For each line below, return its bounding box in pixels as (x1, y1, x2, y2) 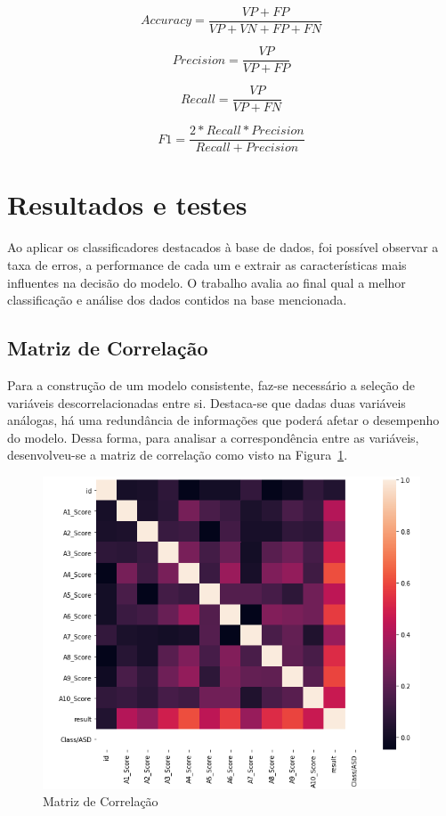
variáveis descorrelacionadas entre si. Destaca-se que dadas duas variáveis (7, 393, 406, 412)
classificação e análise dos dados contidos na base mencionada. (7, 290, 347, 309)
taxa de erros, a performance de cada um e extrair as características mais (7, 255, 407, 273)
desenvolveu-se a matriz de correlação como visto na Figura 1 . (7, 445, 348, 464)
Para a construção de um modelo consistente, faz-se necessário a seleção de (7, 375, 416, 394)
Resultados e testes (7, 186, 247, 223)
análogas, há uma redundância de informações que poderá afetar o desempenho (7, 411, 440, 429)
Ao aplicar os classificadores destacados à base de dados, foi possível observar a (7, 238, 439, 257)
